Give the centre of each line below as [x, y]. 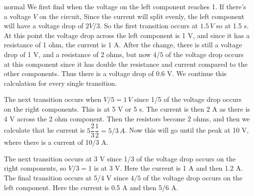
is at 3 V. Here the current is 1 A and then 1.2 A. [169, 168]
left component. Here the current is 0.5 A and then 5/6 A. [91, 187]
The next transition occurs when [53, 99]
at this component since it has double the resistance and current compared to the [126, 64]
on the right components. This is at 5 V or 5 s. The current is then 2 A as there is [127, 108]
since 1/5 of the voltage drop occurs [188, 99]
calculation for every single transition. [61, 83]
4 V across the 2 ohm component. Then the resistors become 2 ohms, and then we [127, 118]
